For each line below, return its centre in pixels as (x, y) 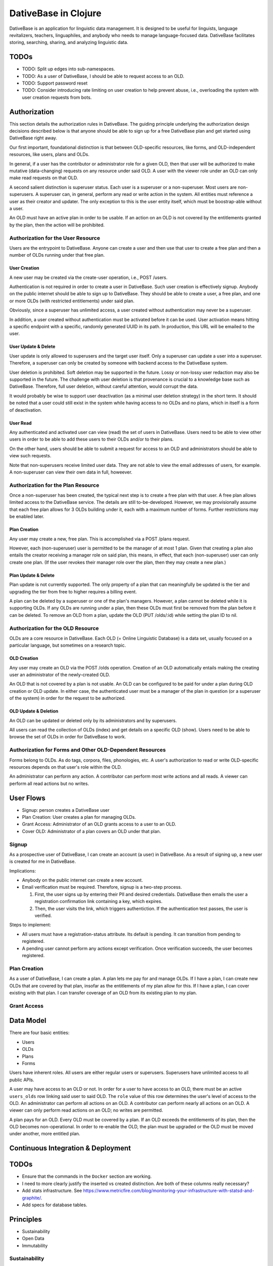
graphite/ (32, 1198)
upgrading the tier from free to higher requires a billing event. (73, 591)
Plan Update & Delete (32, 575)
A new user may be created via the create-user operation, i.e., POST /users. (88, 277)
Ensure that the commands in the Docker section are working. (87, 1176)
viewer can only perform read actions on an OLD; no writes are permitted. (86, 1110)
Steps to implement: (30, 925)
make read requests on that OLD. (44, 178)
